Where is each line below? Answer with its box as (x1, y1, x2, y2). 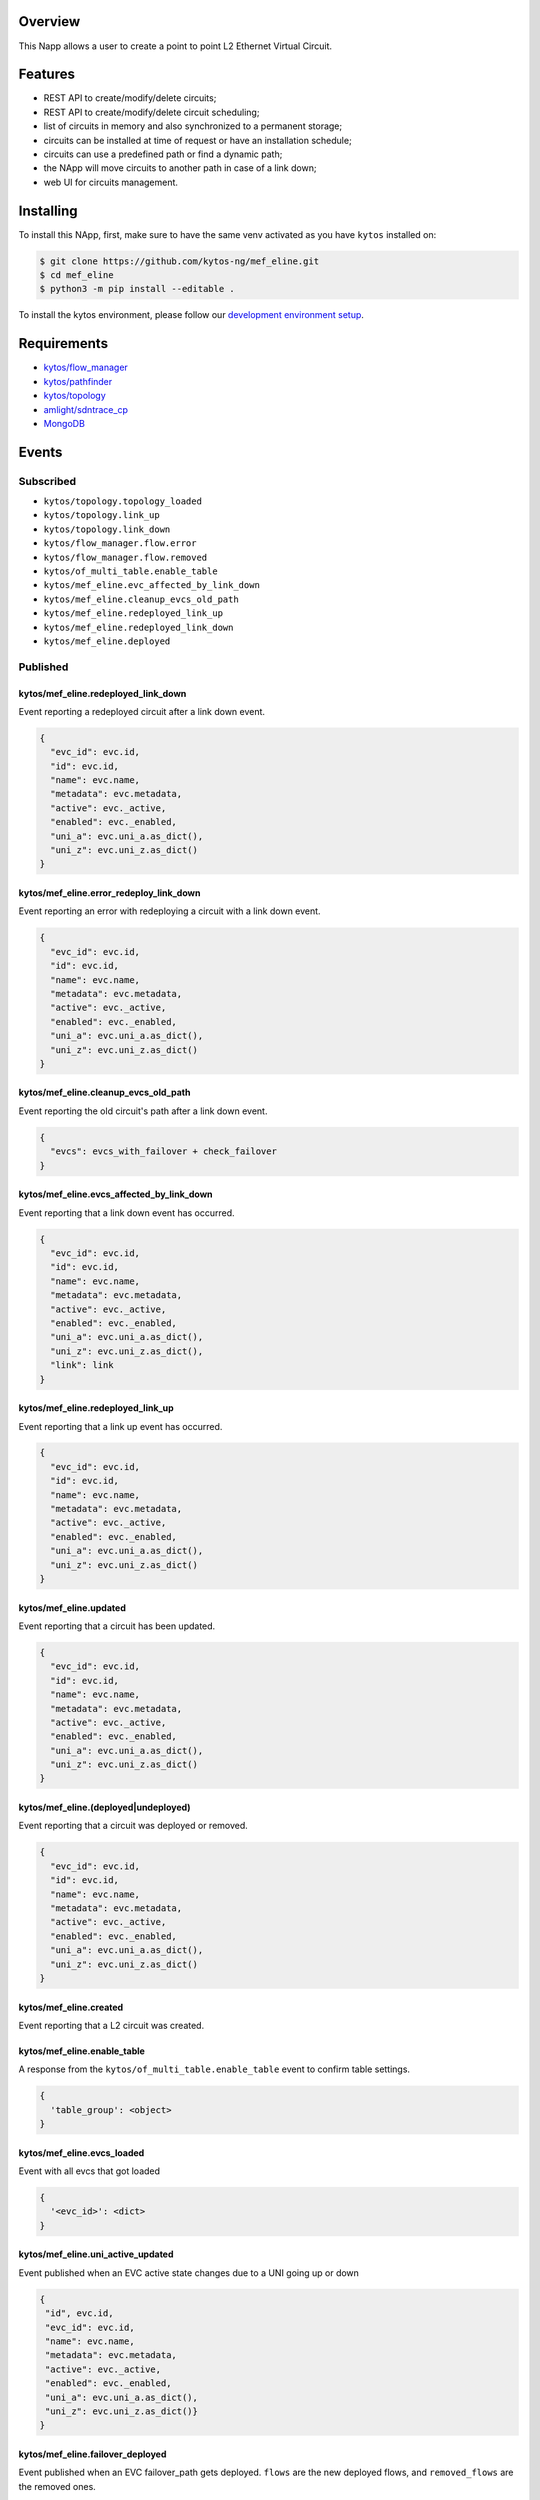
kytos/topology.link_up (43, 510, 160, 521)
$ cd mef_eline (39, 270, 114, 281)
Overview (18, 13, 81, 30)
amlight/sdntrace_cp (43, 403, 129, 415)
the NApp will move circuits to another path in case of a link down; (43, 162, 317, 174)
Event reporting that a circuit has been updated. (18, 1620, 216, 1632)
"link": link (50, 1360, 114, 1371)
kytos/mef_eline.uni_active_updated (18, 2248, 174, 2260)
